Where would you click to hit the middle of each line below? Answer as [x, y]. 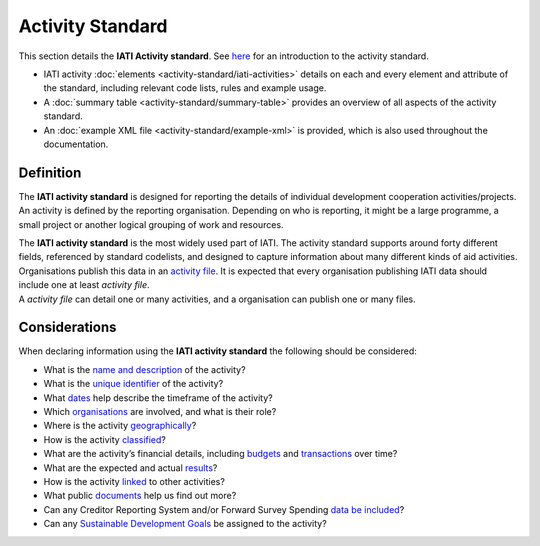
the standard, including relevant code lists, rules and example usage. [185, 88]
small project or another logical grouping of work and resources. [151, 224]
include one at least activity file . [84, 285]
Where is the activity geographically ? [120, 426]
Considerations [67, 327]
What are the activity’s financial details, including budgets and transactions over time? [220, 454]
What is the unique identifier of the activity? [133, 384]
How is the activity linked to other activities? [134, 481]
